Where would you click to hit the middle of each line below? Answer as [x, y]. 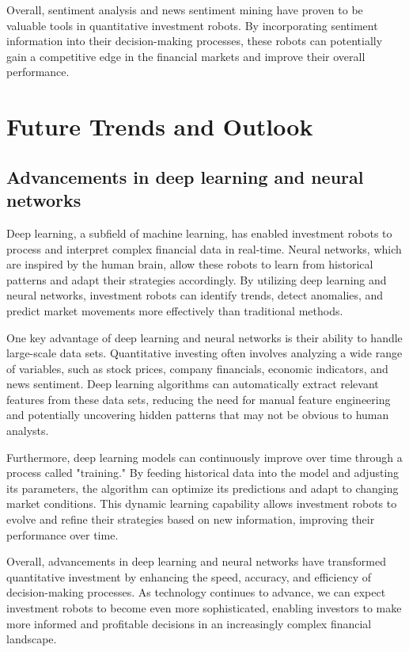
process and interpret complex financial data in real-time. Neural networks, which [204, 248]
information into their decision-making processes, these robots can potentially [195, 41]
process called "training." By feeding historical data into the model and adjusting [203, 473]
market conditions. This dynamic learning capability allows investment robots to [202, 503]
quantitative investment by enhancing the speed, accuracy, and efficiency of [189, 576]
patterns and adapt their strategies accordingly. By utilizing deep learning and [197, 279]
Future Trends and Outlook [160, 126]
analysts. [28, 431]
